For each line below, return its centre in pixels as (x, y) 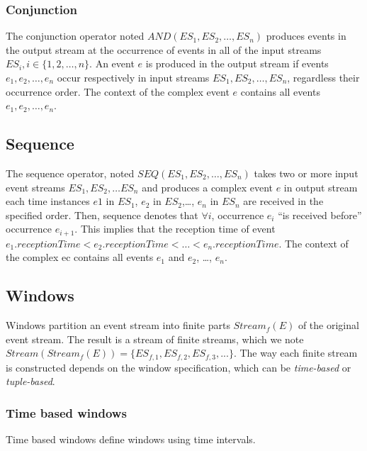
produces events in (306, 36)
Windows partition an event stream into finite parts (118, 325)
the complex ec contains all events (80, 257)
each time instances (48, 201)
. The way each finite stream (295, 353)
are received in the (283, 201)
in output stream (321, 187)
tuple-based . (30, 381)
